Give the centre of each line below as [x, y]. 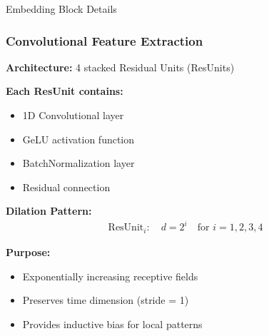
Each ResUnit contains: [65, 91]
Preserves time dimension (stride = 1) [106, 300]
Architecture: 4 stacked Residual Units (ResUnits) [120, 67]
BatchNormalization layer [78, 163]
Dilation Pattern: [49, 211]
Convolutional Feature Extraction [105, 40]
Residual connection [66, 187]
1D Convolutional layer [73, 115]
